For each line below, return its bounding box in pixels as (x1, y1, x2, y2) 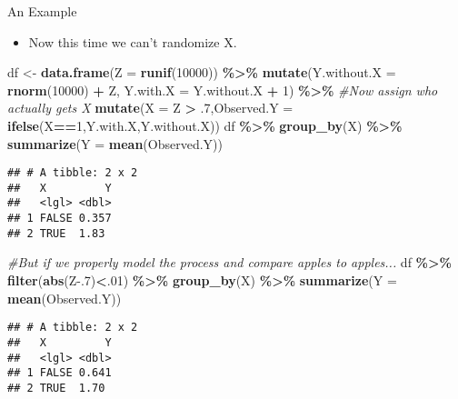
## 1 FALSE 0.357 (7, 212, 112, 225)
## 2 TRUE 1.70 (7, 381, 105, 394)
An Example (7, 2, 77, 20)
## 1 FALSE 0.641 (7, 366, 112, 380)
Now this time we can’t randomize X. (28, 32, 237, 51)
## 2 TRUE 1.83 (7, 226, 105, 240)
